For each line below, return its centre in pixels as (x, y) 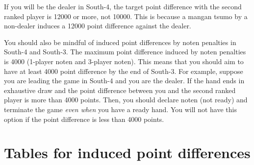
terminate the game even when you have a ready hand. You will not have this (120, 109)
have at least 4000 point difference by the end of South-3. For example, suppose (124, 71)
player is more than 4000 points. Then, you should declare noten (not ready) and (126, 100)
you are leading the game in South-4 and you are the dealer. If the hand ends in (124, 81)
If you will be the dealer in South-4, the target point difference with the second (123, 6)
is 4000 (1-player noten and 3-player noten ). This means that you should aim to (124, 61)
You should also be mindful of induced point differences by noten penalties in (120, 42)
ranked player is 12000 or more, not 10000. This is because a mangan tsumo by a (126, 16)
